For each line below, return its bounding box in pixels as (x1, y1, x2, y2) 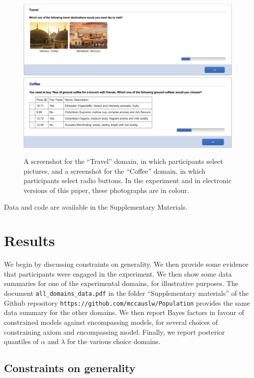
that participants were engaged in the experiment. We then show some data (4, 268, 232, 279)
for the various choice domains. (67, 336, 161, 346)
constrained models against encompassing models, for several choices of (4, 316, 218, 327)
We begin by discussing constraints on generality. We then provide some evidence (4, 259, 249, 269)
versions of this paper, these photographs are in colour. (24, 185, 189, 195)
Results (4, 230, 55, 251)
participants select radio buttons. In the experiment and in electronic (24, 175, 232, 186)
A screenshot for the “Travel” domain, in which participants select (24, 156, 223, 166)
